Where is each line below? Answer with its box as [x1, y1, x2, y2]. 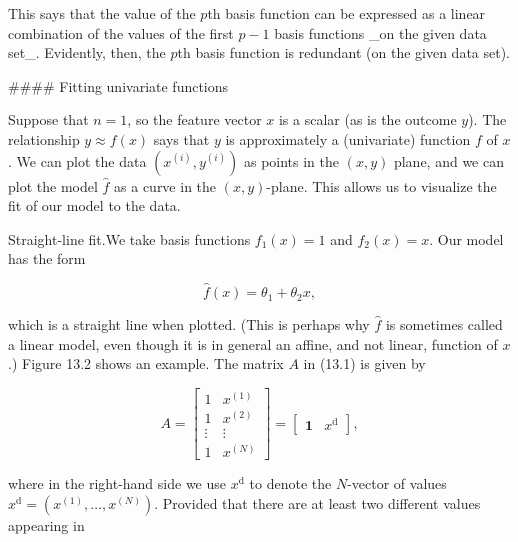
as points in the [243, 150, 340, 171]
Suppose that [8, 109, 89, 130]
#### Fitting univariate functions [8, 75, 229, 96]
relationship [8, 128, 80, 149]
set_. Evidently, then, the [8, 42, 166, 63]
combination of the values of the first [8, 22, 234, 43]
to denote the [249, 473, 332, 494]
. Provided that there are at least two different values [154, 492, 481, 513]
